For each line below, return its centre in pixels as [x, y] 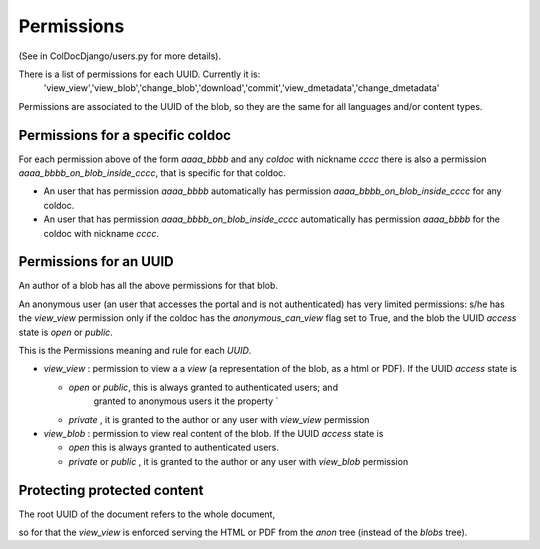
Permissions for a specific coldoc [125, 135]
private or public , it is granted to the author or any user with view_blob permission [238, 461]
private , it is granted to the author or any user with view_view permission [219, 419]
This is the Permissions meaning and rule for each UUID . [135, 351]
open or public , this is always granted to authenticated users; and [203, 387]
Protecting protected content [111, 490]
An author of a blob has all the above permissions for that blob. [148, 286]
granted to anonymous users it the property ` [186, 401]
